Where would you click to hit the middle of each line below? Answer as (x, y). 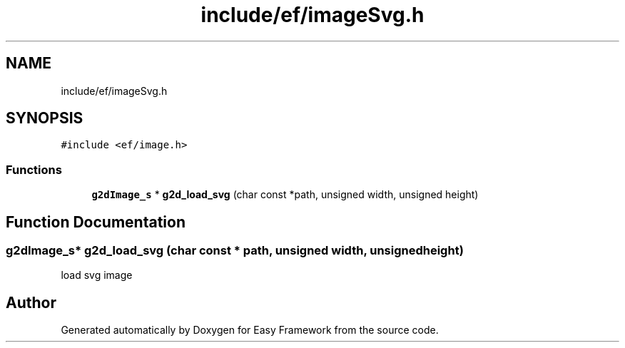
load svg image (97, 275)
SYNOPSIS (45, 118)
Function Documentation (96, 222)
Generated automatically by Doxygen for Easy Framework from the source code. (250, 330)
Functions (34, 169)
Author (31, 302)
